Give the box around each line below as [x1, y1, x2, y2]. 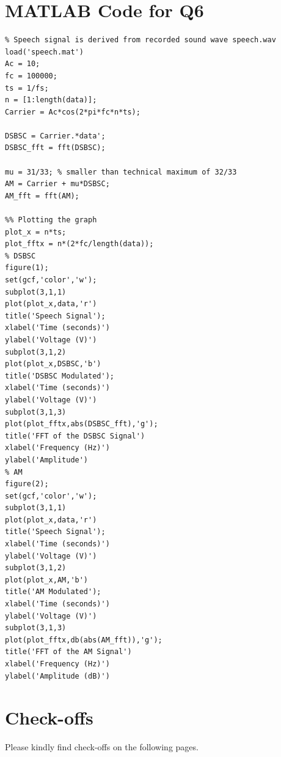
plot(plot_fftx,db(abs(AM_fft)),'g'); [5, 635, 162, 644]
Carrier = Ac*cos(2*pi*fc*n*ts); [5, 107, 140, 116]
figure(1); [5, 263, 49, 273]
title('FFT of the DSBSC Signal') [5, 431, 145, 440]
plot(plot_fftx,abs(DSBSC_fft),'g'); [5, 420, 158, 429]
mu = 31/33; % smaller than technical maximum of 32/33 [5, 167, 237, 176]
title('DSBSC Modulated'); [5, 371, 114, 380]
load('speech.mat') [5, 47, 84, 56]
